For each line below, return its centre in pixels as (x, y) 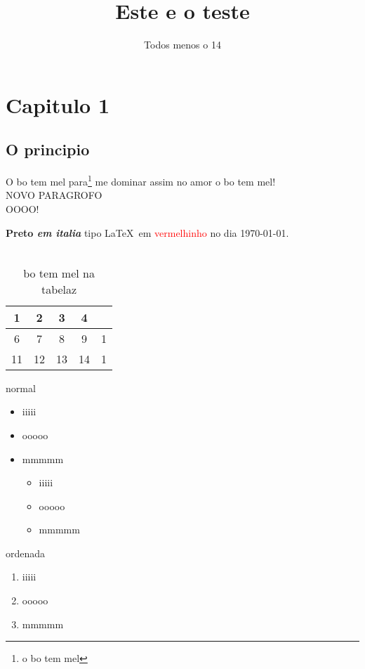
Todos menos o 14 (182, 45)
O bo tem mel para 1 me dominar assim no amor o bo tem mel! (141, 180)
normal (21, 388)
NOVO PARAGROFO (54, 195)
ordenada (26, 553)
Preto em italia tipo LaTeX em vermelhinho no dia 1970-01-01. (147, 232)
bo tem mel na (59, 273)
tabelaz (59, 289)
